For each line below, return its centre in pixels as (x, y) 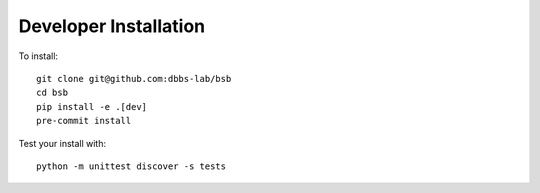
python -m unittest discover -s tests (131, 166)
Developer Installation (111, 26)
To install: (38, 56)
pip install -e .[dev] (92, 106)
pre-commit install (84, 121)
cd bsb (52, 93)
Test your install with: (62, 143)
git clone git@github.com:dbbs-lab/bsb (134, 78)
